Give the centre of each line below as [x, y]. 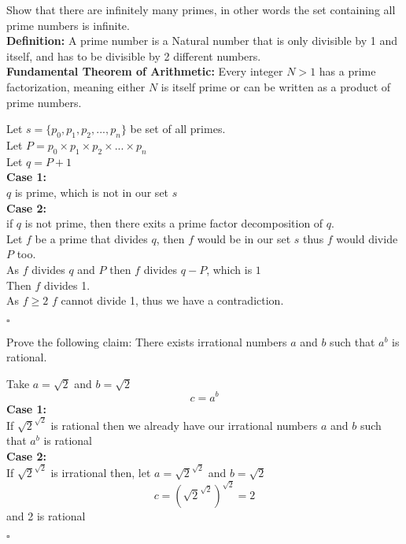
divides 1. [67, 285]
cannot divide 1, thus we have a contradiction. [172, 300]
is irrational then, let [101, 473]
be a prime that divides [91, 238]
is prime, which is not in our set [92, 192]
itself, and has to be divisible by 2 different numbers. [134, 56]
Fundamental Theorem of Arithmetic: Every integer [145, 71]
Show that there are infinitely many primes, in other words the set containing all [201, 9]
